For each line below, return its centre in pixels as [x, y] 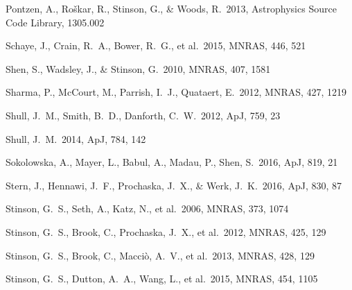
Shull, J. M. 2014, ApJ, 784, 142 [76, 138]
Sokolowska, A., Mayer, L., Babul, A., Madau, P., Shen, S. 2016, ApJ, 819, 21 [172, 162]
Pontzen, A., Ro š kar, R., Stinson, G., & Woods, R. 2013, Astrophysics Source [171, 8]
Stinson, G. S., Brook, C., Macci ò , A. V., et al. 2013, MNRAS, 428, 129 [160, 255]
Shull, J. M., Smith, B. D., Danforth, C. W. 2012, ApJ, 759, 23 [143, 115]
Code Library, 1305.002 [55, 22]
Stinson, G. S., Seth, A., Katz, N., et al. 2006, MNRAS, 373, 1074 [147, 208]
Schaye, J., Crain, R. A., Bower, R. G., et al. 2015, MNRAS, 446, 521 [156, 45]
